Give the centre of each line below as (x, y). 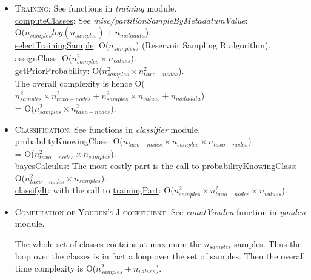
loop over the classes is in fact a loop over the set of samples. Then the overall (160, 256)
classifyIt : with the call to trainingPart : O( (94, 190)
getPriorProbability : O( (59, 70)
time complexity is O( (55, 268)
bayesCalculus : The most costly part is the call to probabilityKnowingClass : (156, 166)
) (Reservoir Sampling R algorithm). (203, 45)
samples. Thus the (268, 243)
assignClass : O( (43, 57)
